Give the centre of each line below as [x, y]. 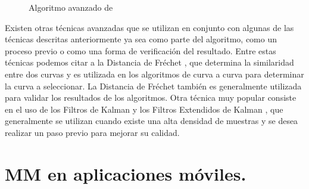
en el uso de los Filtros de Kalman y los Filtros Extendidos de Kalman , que [144, 109]
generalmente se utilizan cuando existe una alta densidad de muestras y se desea [152, 121]
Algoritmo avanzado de [71, 7]
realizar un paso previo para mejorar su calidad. [92, 132]
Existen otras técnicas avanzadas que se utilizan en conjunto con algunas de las [149, 27]
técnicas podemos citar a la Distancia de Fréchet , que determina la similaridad [149, 62]
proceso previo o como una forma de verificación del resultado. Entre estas [141, 50]
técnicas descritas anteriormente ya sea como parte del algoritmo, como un [141, 39]
